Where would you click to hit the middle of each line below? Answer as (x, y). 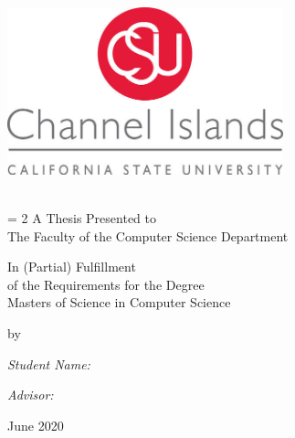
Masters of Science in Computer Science (119, 302)
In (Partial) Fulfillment (72, 267)
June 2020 (36, 425)
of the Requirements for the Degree (106, 284)
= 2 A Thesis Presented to (82, 218)
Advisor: (31, 395)
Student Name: (49, 363)
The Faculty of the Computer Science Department (148, 235)
